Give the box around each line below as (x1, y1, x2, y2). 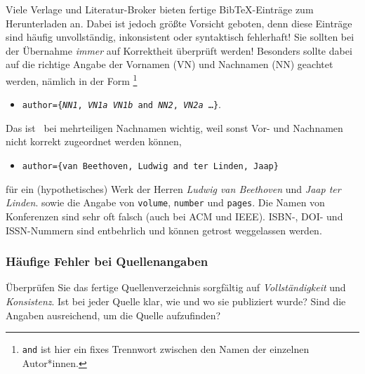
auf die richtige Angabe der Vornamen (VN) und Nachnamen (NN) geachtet (6, 57, 333, 72)
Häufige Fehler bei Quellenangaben (6, 253, 208, 270)
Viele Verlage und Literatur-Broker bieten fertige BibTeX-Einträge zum (6, 2, 314, 16)
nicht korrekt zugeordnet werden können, (6, 134, 182, 149)
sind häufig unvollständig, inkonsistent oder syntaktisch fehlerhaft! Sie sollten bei (6, 29, 354, 44)
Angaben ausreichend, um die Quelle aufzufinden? (6, 307, 221, 322)
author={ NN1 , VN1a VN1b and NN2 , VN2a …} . (22, 97, 221, 112)
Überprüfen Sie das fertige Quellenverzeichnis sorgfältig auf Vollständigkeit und (6, 280, 346, 295)
